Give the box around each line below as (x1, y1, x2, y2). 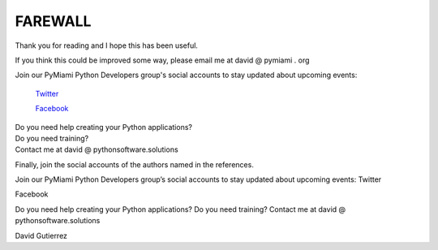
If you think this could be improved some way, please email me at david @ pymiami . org (15, 55, 310, 65)
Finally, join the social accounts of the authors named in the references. (15, 159, 255, 170)
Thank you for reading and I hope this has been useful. (15, 41, 199, 50)
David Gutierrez (15, 231, 68, 240)
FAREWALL (15, 12, 92, 30)
